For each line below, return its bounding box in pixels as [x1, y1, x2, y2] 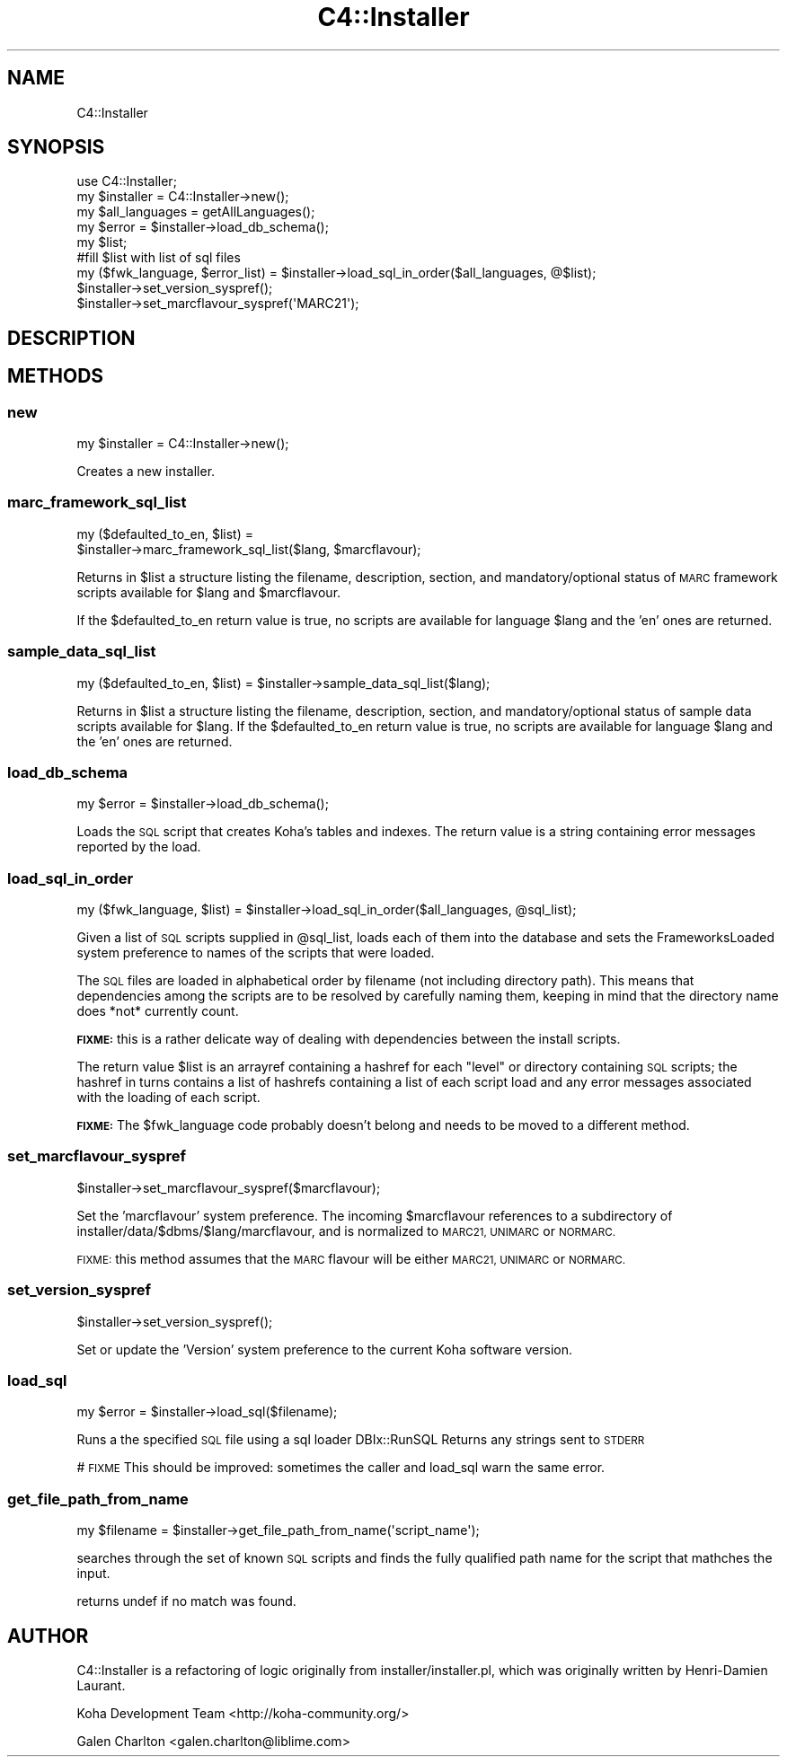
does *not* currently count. [76, 1003, 239, 1019]
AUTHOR [7, 1624, 89, 1647]
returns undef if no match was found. [76, 1593, 296, 1610]
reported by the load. [76, 839, 201, 855]
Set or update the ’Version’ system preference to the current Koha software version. [76, 1341, 573, 1357]
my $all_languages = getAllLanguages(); [76, 204, 315, 220]
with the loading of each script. [76, 1089, 261, 1106]
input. [76, 1566, 111, 1582]
